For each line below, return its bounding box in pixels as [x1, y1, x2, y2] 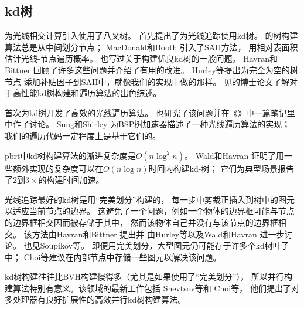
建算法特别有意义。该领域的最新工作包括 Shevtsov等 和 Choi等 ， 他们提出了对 [5, 281, 299, 294]
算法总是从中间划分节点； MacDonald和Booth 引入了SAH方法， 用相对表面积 [5, 40, 298, 53]
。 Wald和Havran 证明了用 [185, 149, 285, 161]
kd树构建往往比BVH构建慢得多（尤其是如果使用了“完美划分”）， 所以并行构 [5, 270, 292, 283]
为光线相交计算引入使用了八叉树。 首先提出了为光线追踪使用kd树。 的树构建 [5, 29, 298, 42]
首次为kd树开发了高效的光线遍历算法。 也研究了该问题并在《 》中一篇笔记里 [5, 106, 295, 118]
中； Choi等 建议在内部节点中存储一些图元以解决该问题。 [5, 250, 221, 263]
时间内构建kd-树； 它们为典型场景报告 [148, 162, 295, 174]
